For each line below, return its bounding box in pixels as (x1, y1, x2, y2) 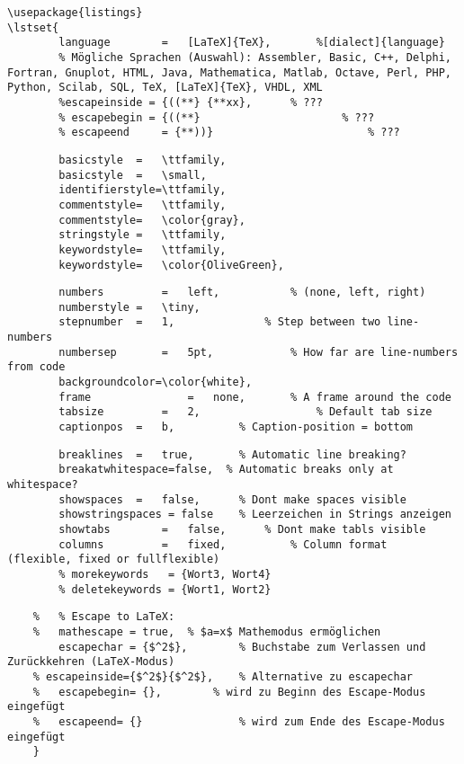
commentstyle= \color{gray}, (58, 213, 245, 227)
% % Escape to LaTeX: (32, 610, 175, 624)
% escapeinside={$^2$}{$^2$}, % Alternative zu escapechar (32, 670, 414, 683)
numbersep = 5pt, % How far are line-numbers (58, 345, 459, 359)
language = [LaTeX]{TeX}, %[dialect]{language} (58, 36, 445, 49)
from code (7, 360, 66, 374)
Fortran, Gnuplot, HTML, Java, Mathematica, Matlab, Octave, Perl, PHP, (7, 66, 451, 79)
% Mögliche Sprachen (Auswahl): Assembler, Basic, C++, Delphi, (58, 50, 451, 64)
